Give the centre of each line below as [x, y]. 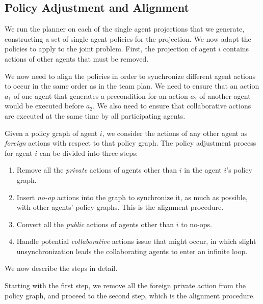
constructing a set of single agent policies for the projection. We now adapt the [128, 38]
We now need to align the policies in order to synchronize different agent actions [130, 76]
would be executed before [44, 106]
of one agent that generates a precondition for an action [101, 95]
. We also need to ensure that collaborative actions [172, 106]
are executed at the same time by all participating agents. [95, 115]
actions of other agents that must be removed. [77, 58]
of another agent [225, 95]
